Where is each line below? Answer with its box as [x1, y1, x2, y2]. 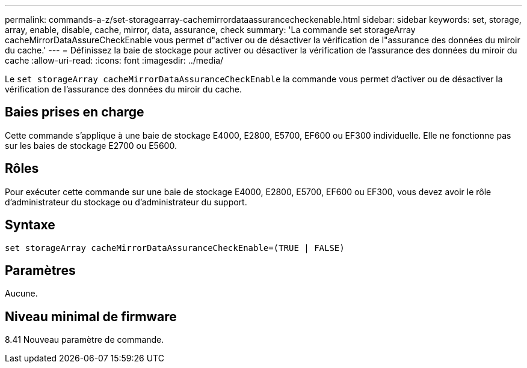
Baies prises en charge [5, 104, 144, 120]
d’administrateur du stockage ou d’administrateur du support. [5, 196, 247, 207]
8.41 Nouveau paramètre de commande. [5, 334, 164, 345]
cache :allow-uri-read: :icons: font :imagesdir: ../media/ [5, 55, 224, 65]
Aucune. [5, 288, 38, 299]
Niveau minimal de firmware [5, 309, 177, 324]
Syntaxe [5, 217, 55, 233]
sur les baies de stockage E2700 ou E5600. [5, 140, 177, 151]
